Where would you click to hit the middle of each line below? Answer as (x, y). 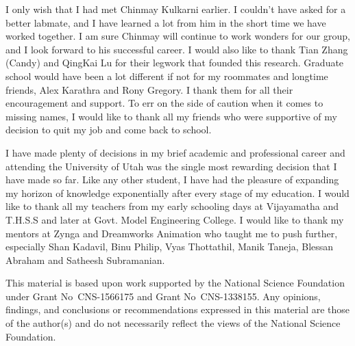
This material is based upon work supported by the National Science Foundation (175, 283)
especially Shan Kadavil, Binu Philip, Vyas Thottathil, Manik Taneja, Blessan (170, 247)
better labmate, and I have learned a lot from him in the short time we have (166, 22)
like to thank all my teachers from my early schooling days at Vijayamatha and (172, 206)
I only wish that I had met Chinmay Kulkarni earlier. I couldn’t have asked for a (176, 9)
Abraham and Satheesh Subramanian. (85, 259)
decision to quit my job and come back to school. (109, 130)
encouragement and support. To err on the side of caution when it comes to (164, 103)
